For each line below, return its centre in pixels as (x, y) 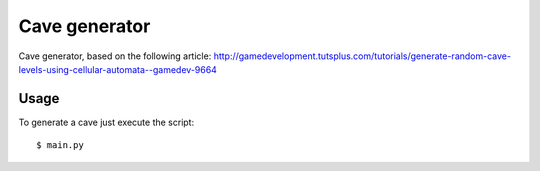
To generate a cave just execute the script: (106, 122)
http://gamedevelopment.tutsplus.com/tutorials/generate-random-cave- (362, 56)
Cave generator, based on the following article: (115, 56)
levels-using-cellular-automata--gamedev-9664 (117, 69)
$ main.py (60, 145)
